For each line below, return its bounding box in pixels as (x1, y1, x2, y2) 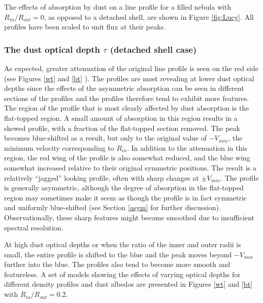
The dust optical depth (4, 43, 101, 55)
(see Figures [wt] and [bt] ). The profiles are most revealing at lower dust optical (4, 73, 254, 83)
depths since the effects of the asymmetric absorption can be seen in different (4, 83, 244, 93)
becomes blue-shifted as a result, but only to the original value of (4, 132, 207, 143)
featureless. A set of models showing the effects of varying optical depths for (4, 268, 241, 279)
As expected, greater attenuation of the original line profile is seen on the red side (4, 63, 258, 73)
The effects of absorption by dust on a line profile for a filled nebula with (4, 2, 232, 12)
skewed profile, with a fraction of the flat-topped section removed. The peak (4, 122, 240, 133)
